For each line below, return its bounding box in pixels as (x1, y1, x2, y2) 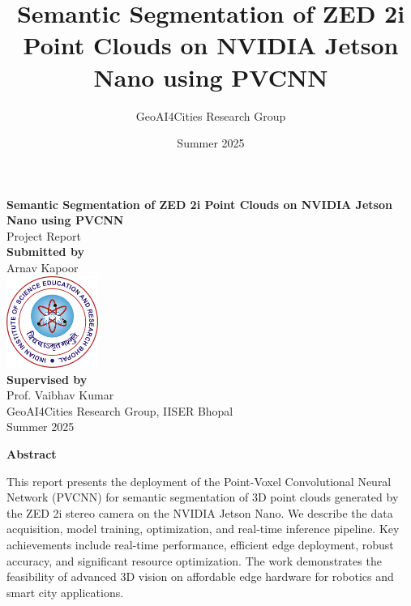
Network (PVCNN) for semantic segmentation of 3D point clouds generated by (6, 489, 399, 506)
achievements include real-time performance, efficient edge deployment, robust (6, 536, 394, 553)
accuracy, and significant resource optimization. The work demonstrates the (6, 552, 382, 569)
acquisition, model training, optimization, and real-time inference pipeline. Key (6, 520, 400, 537)
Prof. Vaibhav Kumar (6, 386, 114, 403)
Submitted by (6, 243, 84, 260)
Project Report (6, 227, 81, 244)
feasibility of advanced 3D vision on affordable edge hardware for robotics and (6, 568, 394, 585)
